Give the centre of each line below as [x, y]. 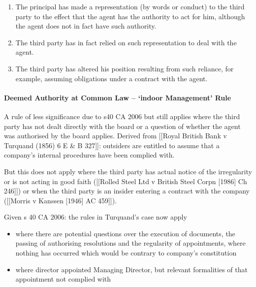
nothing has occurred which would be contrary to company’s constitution [126, 253]
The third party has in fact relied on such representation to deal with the [126, 42]
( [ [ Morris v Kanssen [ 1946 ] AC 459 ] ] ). [61, 200]
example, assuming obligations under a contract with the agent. [112, 78]
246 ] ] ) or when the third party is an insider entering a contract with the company [127, 191]
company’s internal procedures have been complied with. [89, 155]
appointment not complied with [63, 279]
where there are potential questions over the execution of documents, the [125, 233]
